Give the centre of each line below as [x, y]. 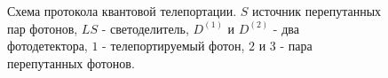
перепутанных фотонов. [71, 62]
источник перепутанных [317, 11]
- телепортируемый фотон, [174, 46]
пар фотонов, [43, 28]
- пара [296, 46]
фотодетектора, [48, 46]
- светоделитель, [145, 28]
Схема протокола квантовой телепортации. [122, 11]
